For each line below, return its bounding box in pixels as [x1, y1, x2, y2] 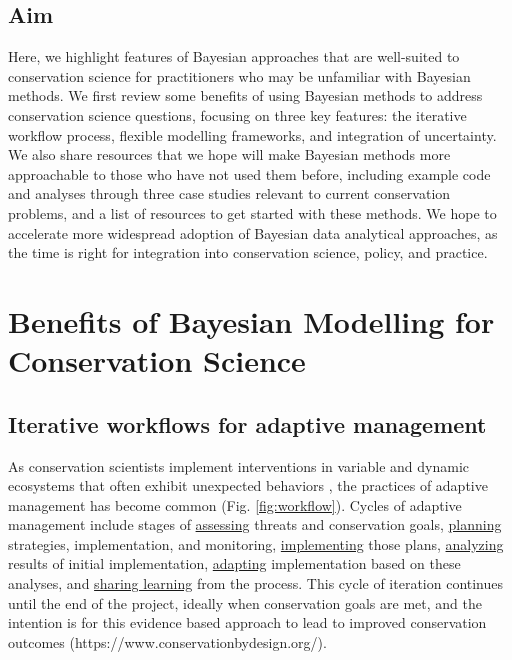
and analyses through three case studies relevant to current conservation [8, 183, 451, 204]
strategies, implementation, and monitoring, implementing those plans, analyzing [8, 533, 504, 554]
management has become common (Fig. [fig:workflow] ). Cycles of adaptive [8, 494, 462, 515]
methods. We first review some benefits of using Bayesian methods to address [8, 85, 483, 106]
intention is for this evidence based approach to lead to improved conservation [8, 612, 487, 633]
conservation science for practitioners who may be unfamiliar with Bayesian [8, 65, 471, 86]
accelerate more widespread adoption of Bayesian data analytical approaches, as [8, 222, 498, 243]
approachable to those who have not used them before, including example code [8, 163, 491, 184]
